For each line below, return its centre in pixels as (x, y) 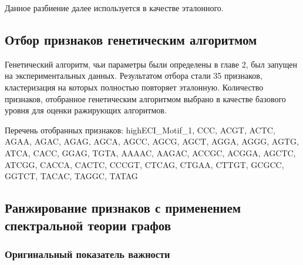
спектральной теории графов (88, 225)
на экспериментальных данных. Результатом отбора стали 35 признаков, (134, 76)
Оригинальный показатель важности (87, 254)
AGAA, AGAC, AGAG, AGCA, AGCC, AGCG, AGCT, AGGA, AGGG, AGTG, (152, 141)
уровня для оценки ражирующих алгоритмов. (86, 110)
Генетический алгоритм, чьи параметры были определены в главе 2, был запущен (151, 64)
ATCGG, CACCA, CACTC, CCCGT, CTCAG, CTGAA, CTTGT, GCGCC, (144, 164)
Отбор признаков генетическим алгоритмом (131, 39)
